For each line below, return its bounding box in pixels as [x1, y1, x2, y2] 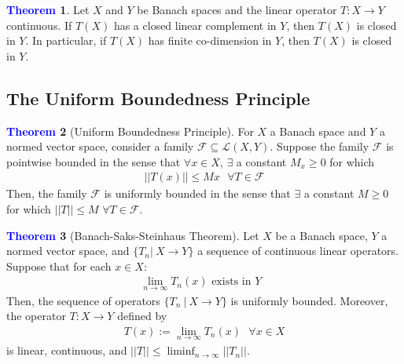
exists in [211, 276, 252, 288]
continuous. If [6, 16, 72, 33]
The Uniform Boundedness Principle [6, 86, 310, 110]
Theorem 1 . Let [6, 2, 90, 17]
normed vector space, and [6, 242, 130, 259]
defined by [117, 308, 167, 324]
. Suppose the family [270, 138, 369, 155]
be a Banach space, [275, 227, 368, 243]
